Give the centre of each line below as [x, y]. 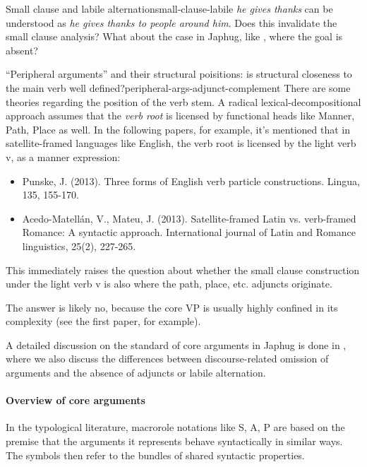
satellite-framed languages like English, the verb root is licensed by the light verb [181, 143]
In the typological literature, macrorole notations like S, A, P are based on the [175, 427]
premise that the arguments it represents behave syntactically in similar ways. [174, 441]
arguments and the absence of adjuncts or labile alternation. [136, 373]
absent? [22, 50]
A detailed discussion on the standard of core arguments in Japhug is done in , [176, 344]
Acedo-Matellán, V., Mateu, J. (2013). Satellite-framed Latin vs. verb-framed [189, 218]
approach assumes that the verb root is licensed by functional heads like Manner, [180, 116]
